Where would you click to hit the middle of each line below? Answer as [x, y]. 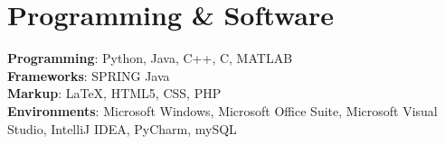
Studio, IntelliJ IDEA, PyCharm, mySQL [122, 128]
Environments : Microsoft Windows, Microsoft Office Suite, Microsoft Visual [222, 110]
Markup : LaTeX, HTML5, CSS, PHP [114, 93]
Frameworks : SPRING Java [89, 75]
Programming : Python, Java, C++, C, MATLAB [150, 58]
